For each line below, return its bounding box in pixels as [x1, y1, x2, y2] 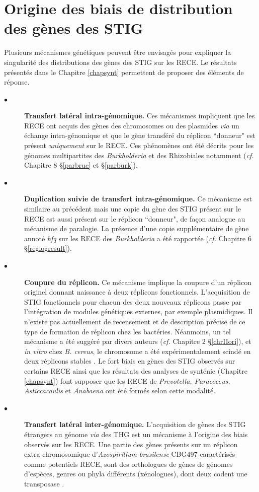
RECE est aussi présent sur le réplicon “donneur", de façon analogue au [24, 213, 245, 224]
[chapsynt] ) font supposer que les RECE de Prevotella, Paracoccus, [24, 375, 230, 386]
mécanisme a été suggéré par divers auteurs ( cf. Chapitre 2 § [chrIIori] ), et [24, 336, 251, 346]
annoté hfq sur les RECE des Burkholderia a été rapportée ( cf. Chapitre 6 [24, 233, 251, 243]
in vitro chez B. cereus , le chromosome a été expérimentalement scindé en [24, 345, 251, 356]
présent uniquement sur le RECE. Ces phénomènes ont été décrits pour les [24, 140, 254, 151]
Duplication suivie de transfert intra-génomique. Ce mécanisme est [24, 193, 252, 204]
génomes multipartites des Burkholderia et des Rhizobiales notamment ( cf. [24, 150, 254, 160]
